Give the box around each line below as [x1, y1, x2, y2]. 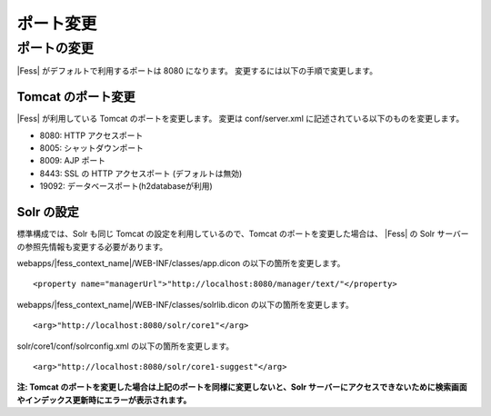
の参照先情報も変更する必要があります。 [16, 241, 168, 252]
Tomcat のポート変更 [16, 89, 135, 104]
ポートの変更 [16, 40, 95, 56]
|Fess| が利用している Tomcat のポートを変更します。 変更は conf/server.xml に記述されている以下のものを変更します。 [16, 114, 465, 124]
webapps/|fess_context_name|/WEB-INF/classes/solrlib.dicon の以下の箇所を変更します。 [16, 299, 355, 310]
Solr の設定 [16, 204, 79, 220]
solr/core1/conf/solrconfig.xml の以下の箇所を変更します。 [16, 341, 235, 352]
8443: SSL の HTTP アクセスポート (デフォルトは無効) [39, 168, 243, 179]
